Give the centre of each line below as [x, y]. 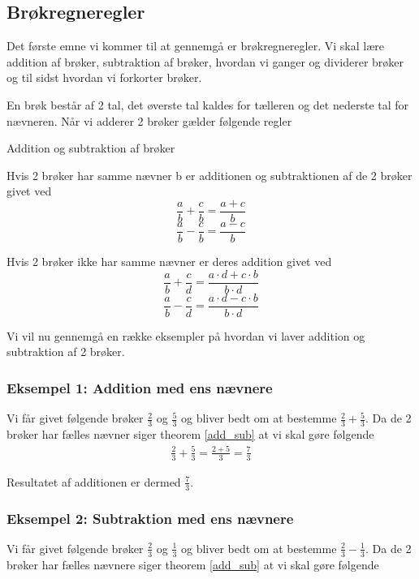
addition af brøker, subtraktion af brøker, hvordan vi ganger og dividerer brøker [205, 61]
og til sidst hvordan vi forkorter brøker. [104, 77]
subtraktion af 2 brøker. [66, 352]
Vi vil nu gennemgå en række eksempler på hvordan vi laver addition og [186, 335]
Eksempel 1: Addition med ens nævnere [140, 387]
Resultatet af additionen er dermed [94, 481]
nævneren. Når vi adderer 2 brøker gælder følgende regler [149, 120]
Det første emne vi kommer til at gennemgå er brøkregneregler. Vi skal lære [195, 46]
